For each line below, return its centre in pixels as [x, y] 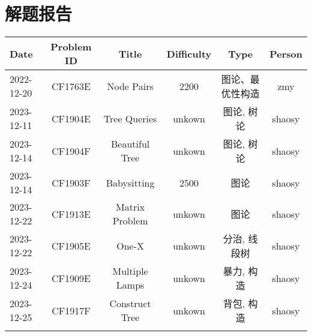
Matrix [130, 207]
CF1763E [71, 86]
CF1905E [71, 245]
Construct [130, 304]
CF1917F [71, 310]
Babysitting [130, 182]
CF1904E [71, 118]
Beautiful [130, 144]
